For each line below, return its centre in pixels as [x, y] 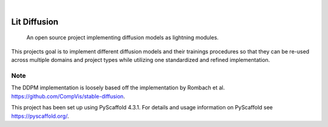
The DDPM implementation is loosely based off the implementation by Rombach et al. [118, 88]
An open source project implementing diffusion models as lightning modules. [122, 38]
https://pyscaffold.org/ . [40, 116]
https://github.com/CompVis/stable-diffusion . [68, 96]
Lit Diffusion [35, 22]
